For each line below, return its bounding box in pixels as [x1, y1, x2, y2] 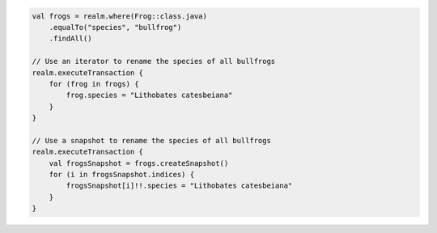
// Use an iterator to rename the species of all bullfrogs [32, 57, 276, 66]
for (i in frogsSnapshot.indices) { [49, 170, 194, 180]
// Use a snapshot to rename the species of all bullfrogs [32, 136, 271, 145]
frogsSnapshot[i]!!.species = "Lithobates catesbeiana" [66, 181, 293, 190]
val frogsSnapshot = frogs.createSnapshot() [49, 159, 229, 167]
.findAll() [49, 34, 92, 44]
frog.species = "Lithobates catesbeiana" [66, 91, 233, 100]
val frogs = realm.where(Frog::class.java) [32, 11, 208, 20]
